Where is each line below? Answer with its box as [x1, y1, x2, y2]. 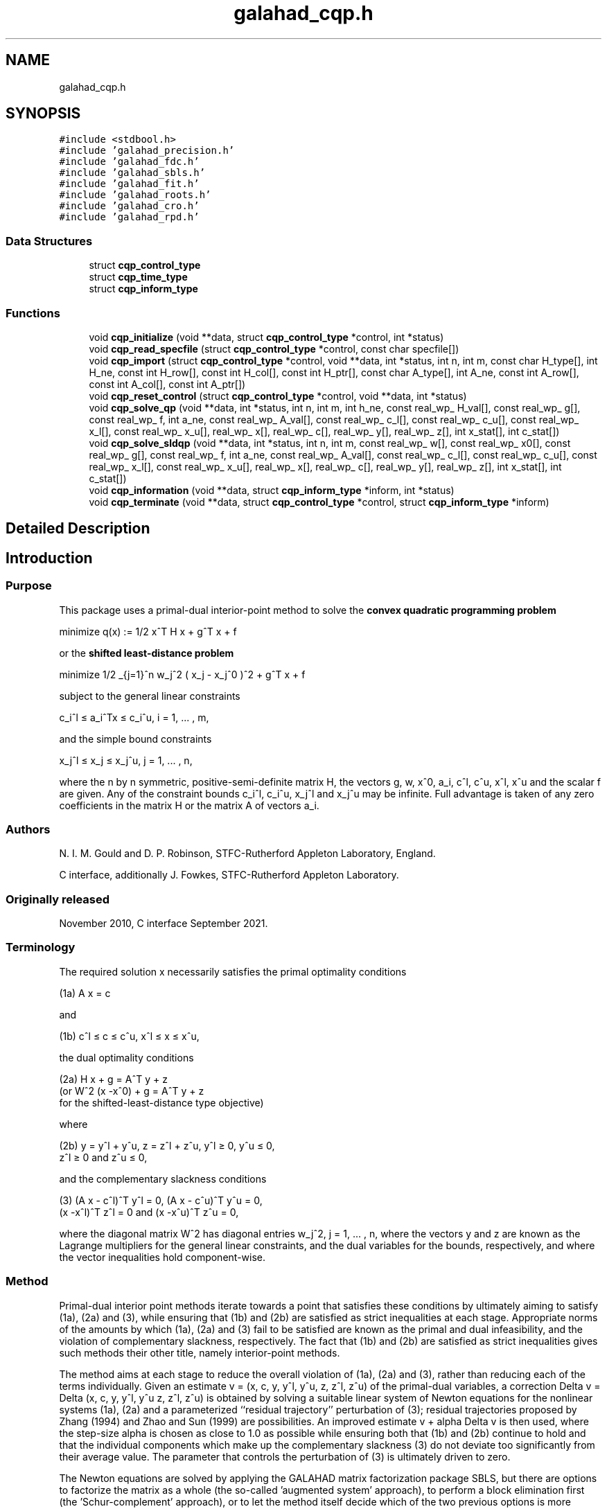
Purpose [6, 579, 52, 593]
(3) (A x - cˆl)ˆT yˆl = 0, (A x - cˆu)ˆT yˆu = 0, [59, 1194, 263, 1206]
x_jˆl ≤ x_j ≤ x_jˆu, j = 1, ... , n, [59, 754, 193, 766]
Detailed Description [6, 520, 150, 538]
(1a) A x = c [59, 987, 111, 999]
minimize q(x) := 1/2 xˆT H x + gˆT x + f [59, 625, 237, 637]
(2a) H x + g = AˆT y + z [59, 1073, 168, 1085]
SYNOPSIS [6, 105, 81, 123]
